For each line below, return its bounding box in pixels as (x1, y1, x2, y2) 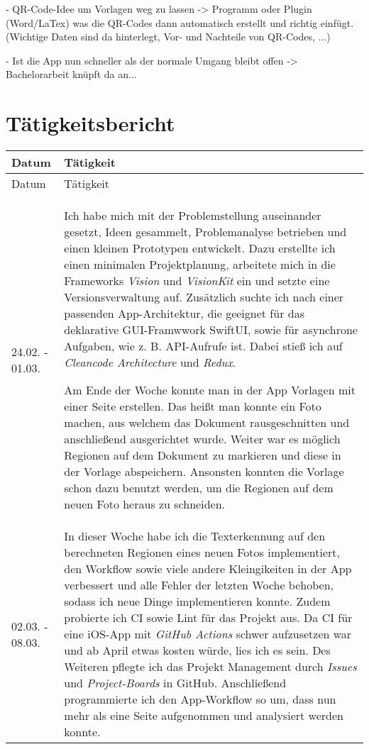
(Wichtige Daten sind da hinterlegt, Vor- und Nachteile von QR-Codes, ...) (6, 29, 331, 44)
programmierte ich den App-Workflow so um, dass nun (64, 691, 336, 708)
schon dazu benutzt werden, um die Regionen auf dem (64, 479, 334, 496)
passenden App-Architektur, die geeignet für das (64, 305, 304, 322)
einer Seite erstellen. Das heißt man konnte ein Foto (64, 398, 321, 415)
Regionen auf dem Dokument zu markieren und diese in (64, 447, 341, 464)
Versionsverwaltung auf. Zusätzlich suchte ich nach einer (64, 289, 344, 306)
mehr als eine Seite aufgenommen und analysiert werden (64, 707, 343, 724)
